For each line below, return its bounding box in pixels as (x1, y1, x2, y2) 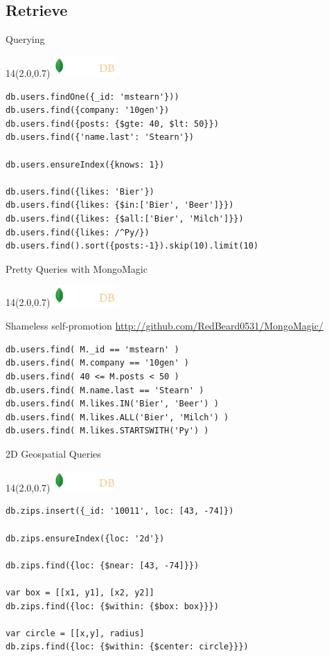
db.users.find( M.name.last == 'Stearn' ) (6, 385, 204, 395)
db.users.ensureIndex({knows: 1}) (6, 159, 165, 170)
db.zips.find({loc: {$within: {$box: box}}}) (6, 601, 219, 611)
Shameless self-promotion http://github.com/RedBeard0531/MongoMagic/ (6, 318, 323, 333)
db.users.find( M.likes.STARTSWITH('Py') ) (6, 426, 209, 436)
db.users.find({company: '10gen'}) (6, 105, 170, 116)
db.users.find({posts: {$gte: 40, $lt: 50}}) (6, 118, 219, 129)
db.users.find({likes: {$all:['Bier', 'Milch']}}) (6, 213, 244, 224)
